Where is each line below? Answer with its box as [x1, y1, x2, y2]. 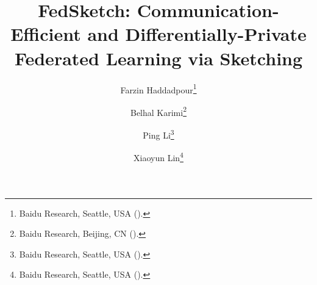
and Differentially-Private [87, 21, 307, 46]
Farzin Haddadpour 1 [120, 81, 197, 96]
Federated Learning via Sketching [14, 45, 303, 70]
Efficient [10, 21, 81, 46]
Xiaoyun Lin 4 [134, 150, 183, 164]
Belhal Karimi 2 [130, 104, 187, 118]
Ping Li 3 [143, 127, 174, 141]
